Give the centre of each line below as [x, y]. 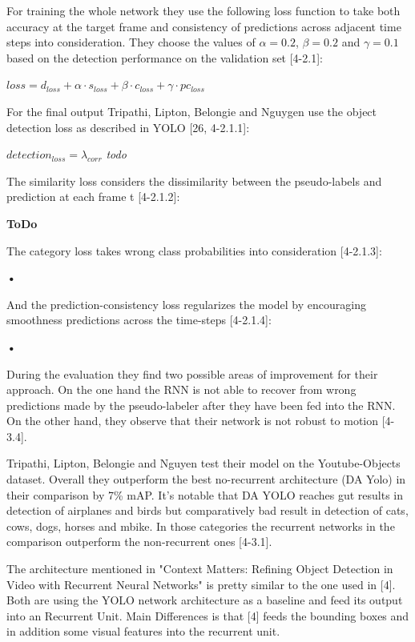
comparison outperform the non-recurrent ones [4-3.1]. [139, 542]
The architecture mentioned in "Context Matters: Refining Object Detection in [200, 569]
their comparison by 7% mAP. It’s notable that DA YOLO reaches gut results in [205, 494]
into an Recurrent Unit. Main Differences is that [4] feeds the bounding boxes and [208, 615]
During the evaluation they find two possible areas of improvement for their [192, 373]
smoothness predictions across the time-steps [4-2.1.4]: [139, 320]
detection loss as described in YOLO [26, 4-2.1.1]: [128, 127]
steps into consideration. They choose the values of [131, 42]
